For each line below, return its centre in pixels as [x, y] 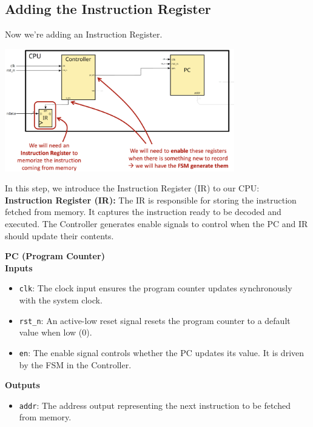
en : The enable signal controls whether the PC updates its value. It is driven [162, 352]
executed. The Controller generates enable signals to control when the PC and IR [156, 224]
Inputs [19, 267]
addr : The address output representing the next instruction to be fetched [155, 405]
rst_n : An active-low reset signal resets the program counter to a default [155, 320]
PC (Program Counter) [55, 256]
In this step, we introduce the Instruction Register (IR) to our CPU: [132, 188]
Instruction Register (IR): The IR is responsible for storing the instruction [151, 200]
